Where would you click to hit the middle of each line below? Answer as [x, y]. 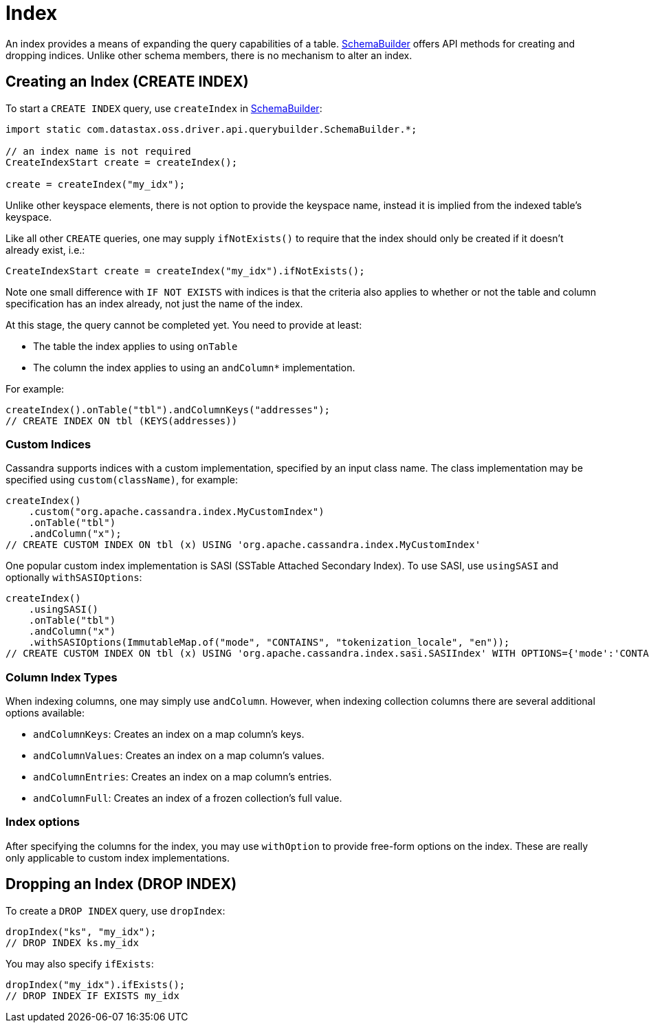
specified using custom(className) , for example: [122, 480]
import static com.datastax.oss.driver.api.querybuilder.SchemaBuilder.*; [211, 129]
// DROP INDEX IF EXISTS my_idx [92, 995]
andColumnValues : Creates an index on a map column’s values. [179, 756]
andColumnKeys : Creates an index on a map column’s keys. [169, 734]
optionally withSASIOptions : [74, 578]
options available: [45, 713]
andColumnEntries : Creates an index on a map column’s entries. [183, 777]
